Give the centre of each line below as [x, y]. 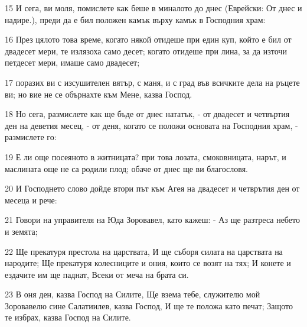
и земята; [21, 231]
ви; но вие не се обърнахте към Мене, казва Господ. [99, 94]
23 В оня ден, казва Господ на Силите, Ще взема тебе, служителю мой [133, 294]
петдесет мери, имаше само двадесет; [72, 62]
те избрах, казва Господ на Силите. [68, 317]
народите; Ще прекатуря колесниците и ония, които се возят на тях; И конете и [148, 263]
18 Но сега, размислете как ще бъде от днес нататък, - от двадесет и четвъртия [147, 114]
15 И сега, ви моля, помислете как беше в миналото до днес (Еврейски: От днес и [153, 8]
